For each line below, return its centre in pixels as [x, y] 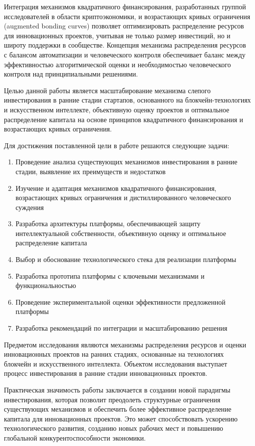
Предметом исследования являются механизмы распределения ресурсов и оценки [125, 344]
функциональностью [46, 285]
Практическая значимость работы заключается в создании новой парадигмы [117, 390]
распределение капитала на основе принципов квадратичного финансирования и [124, 119]
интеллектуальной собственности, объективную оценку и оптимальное [121, 233]
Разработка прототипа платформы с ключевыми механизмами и [110, 275]
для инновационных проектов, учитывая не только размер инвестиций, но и [117, 35]
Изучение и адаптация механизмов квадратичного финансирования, [116, 188]
